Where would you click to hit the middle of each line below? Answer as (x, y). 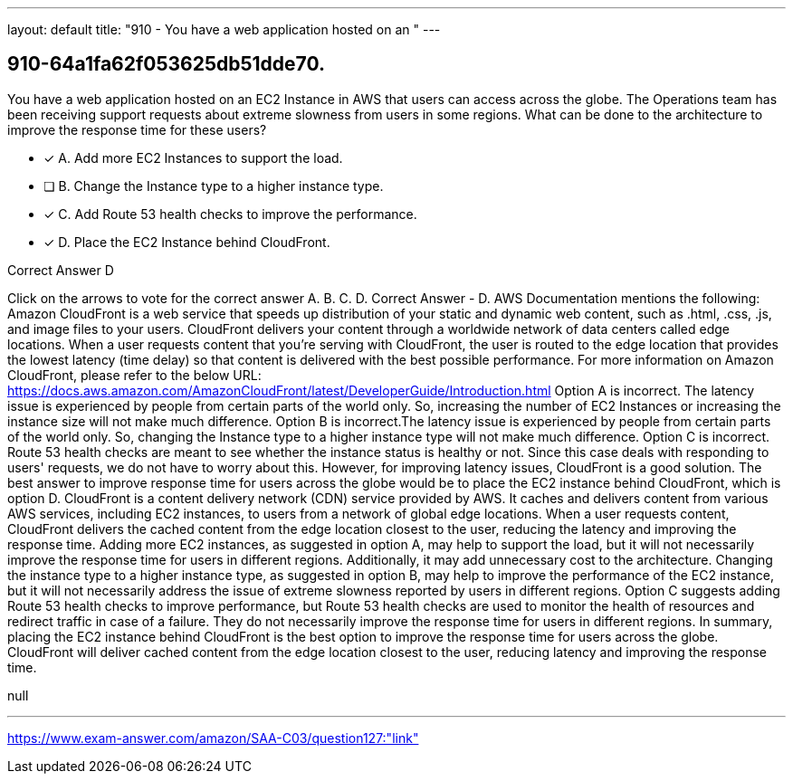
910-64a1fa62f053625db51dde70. (167, 64)
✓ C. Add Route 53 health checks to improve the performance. (230, 214)
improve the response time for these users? (137, 129)
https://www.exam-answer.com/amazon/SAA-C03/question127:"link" (213, 738)
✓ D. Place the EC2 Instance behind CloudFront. (187, 242)
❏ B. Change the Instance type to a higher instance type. (214, 186)
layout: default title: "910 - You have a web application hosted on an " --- (224, 29)
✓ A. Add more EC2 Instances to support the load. (193, 157)
